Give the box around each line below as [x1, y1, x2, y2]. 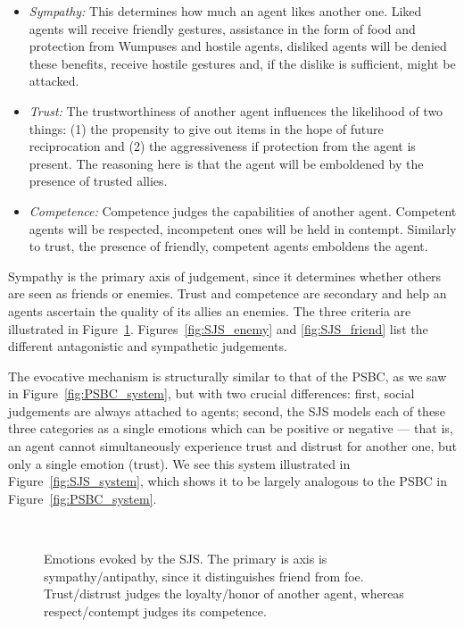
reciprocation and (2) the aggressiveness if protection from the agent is [29, 137, 416, 155]
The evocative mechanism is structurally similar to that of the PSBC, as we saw [8, 366, 447, 385]
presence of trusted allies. [29, 171, 168, 190]
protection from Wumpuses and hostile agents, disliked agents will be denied [29, 37, 447, 55]
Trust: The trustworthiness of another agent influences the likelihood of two [29, 101, 443, 120]
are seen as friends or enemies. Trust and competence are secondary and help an [8, 284, 447, 303]
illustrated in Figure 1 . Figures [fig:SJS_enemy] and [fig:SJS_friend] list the [8, 319, 428, 338]
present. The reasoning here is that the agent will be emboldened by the [29, 154, 424, 172]
